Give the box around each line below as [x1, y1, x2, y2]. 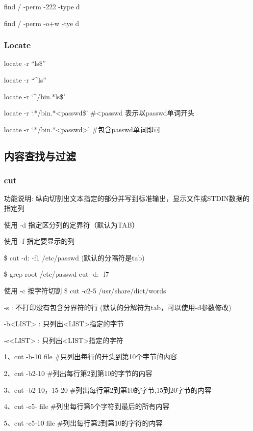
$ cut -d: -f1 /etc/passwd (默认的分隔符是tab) [4, 252, 145, 262]
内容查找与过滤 [4, 148, 76, 163]
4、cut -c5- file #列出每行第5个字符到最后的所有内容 [4, 401, 170, 411]
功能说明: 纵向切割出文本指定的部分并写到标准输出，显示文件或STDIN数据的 [4, 193, 250, 203]
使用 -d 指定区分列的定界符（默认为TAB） [4, 219, 139, 230]
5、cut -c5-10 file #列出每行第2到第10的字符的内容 [4, 417, 163, 428]
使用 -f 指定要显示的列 [4, 236, 75, 246]
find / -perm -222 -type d [4, 1, 80, 11]
